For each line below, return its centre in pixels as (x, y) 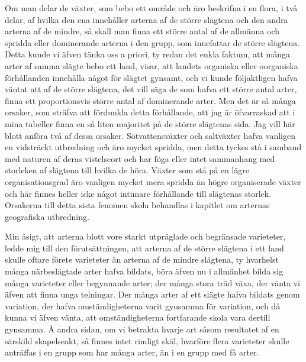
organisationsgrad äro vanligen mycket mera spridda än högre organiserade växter (153, 181)
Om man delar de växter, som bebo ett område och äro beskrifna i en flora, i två (151, 8)
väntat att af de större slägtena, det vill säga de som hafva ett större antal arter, (151, 89)
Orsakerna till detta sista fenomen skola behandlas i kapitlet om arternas (137, 205)
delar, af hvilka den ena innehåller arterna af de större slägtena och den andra (146, 19)
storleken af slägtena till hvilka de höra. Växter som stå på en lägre (127, 170)
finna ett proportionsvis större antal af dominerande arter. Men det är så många (150, 100)
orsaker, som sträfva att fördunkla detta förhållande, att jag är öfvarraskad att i (150, 112)
